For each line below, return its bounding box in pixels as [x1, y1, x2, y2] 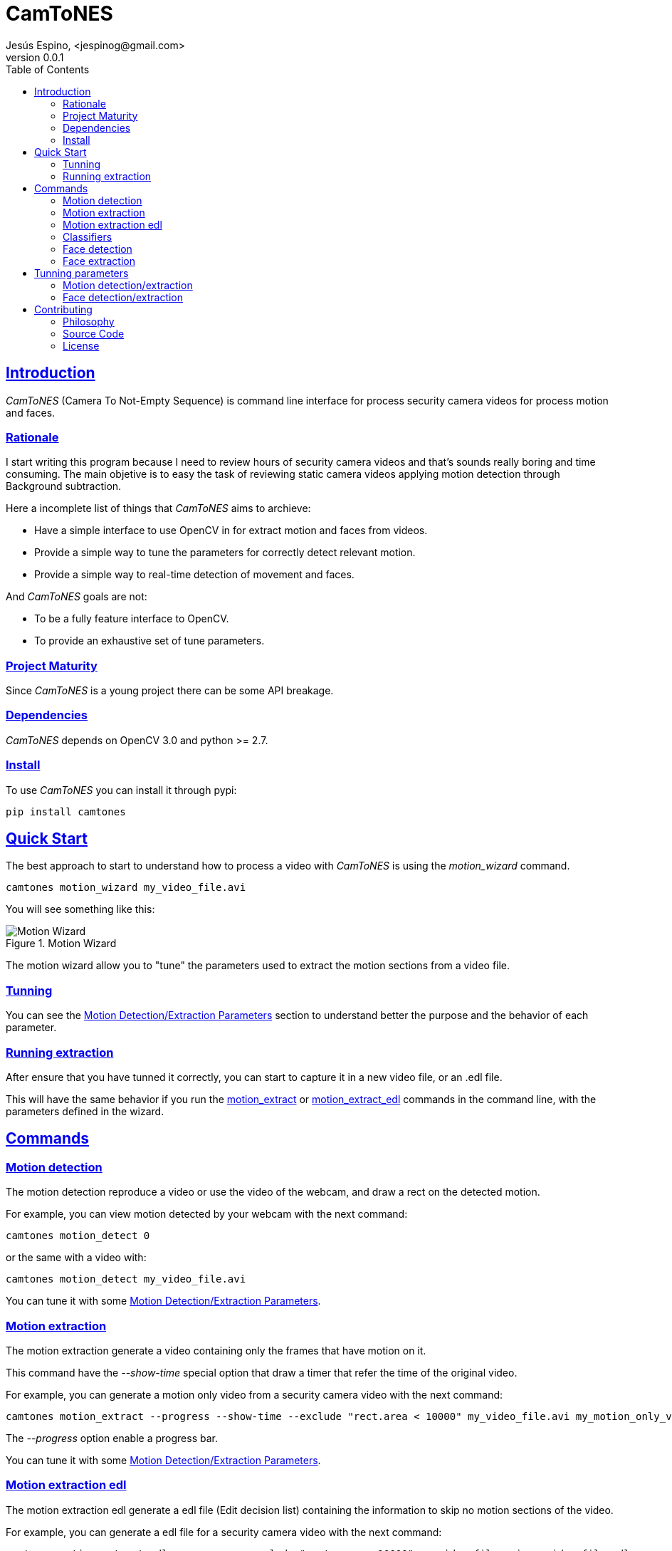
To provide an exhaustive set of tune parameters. [34, 634, 265, 647]
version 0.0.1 [6, 51, 64, 63]
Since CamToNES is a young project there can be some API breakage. [6, 684, 334, 697]
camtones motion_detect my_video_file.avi [6, 1273, 246, 1285]
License [63, 339, 100, 352]
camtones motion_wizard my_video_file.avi [6, 882, 246, 894]
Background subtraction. [6, 480, 122, 493]
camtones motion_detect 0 [6, 1230, 150, 1242]
